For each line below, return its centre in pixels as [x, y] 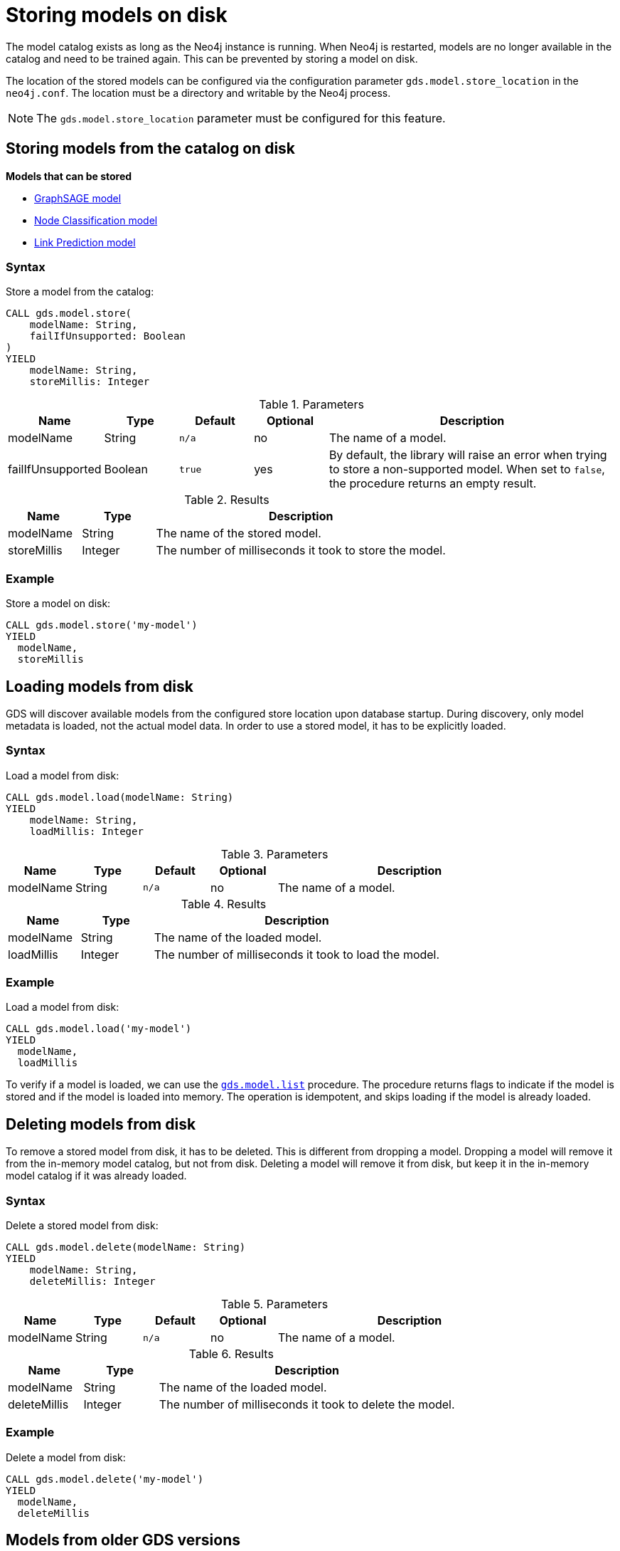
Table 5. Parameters [274, 1304]
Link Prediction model [85, 242]
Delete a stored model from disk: [82, 1226]
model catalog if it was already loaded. [96, 1176]
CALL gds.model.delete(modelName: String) [126, 1247]
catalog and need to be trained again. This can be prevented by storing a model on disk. [212, 58]
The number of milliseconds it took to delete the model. [307, 1405]
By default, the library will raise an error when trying [468, 455]
